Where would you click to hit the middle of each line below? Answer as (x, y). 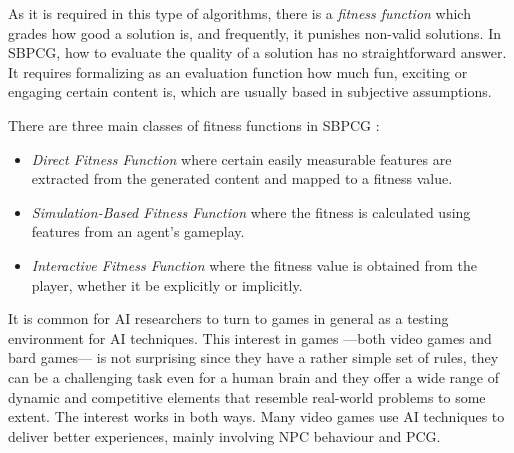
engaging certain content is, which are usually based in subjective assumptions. (250, 91)
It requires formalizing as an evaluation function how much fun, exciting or (238, 71)
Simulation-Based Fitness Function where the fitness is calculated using (251, 211)
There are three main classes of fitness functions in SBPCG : (194, 124)
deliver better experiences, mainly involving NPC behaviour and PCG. (224, 435)
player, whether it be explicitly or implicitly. (167, 284)
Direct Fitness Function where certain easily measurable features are (241, 158)
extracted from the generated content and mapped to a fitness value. (242, 178)
